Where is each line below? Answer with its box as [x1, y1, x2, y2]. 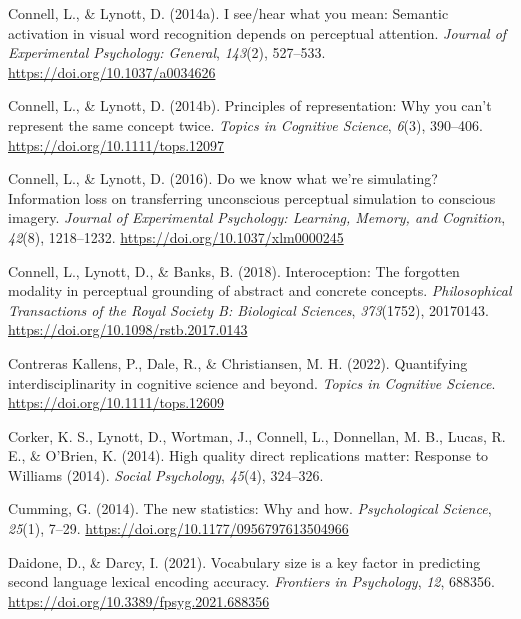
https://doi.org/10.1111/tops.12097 [8, 134, 225, 155]
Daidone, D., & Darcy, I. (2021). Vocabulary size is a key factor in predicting [8, 551, 481, 572]
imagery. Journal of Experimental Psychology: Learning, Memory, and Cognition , [8, 207, 506, 228]
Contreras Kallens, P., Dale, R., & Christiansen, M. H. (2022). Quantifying [8, 352, 468, 373]
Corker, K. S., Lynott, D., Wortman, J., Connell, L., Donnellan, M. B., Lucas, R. [8, 425, 506, 446]
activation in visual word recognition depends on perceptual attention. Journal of [8, 22, 507, 43]
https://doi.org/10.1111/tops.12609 [8, 392, 225, 413]
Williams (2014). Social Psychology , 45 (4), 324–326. [8, 464, 324, 485]
